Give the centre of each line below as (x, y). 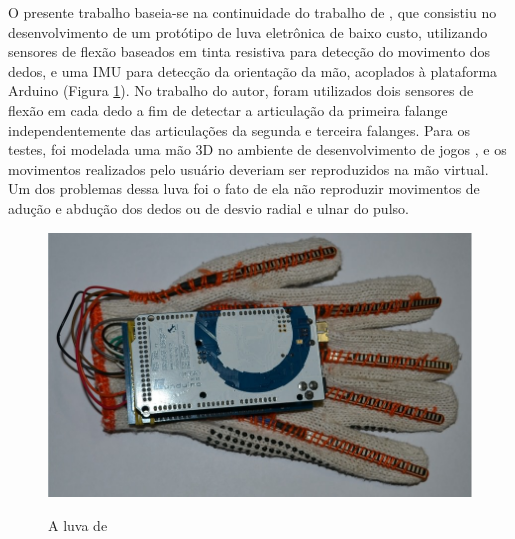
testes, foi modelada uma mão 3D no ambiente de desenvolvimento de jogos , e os (257, 149)
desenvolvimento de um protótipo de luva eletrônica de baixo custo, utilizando (248, 31)
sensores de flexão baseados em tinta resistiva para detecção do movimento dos (249, 51)
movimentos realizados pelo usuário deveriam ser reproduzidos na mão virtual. (248, 168)
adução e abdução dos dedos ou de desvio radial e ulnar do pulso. (208, 207)
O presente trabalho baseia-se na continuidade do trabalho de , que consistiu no (252, 12)
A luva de (78, 524)
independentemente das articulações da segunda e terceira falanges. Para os (239, 129)
